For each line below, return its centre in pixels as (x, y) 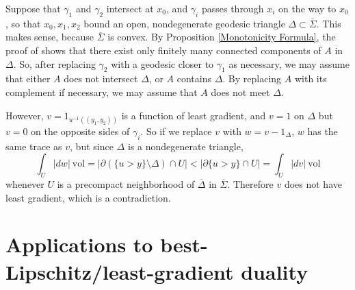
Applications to (79, 244)
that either (28, 78)
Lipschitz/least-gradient (120, 271)
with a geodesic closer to (162, 63)
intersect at (130, 8)
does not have (313, 183)
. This (329, 23)
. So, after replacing (54, 63)
